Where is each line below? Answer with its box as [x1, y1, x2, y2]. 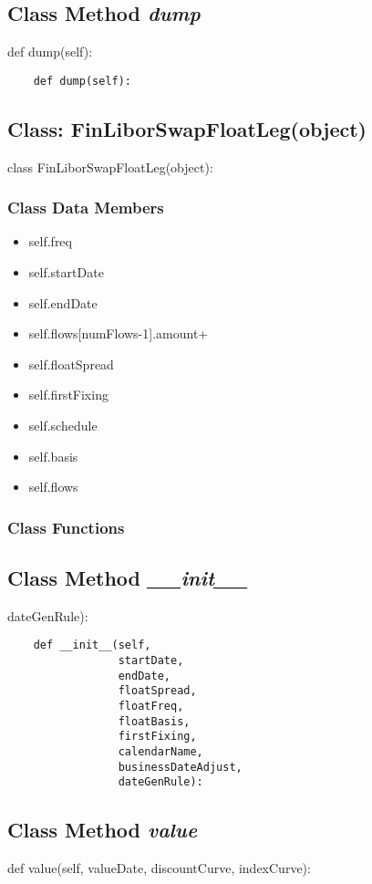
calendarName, [118, 745, 203, 759]
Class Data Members [7, 196, 164, 219]
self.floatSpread [28, 354, 114, 373]
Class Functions [7, 515, 125, 538]
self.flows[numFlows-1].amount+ [28, 324, 209, 343]
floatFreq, [118, 700, 184, 713]
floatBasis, [118, 714, 191, 728]
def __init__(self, [33, 639, 151, 652]
